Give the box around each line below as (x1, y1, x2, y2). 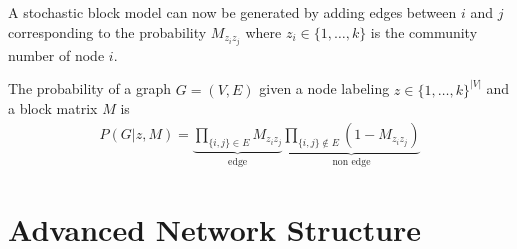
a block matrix (8, 98, 98, 119)
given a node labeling (259, 78, 390, 99)
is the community (370, 21, 478, 42)
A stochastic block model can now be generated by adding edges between (8, 2, 457, 22)
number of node (8, 44, 105, 65)
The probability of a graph (8, 78, 172, 99)
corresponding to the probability (8, 21, 207, 42)
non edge (332, 156, 371, 167)
